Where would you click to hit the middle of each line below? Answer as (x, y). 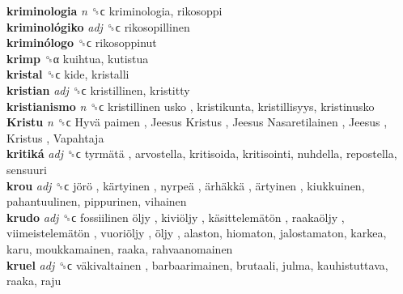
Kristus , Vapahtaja (55, 137)
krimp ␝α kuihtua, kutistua (78, 58)
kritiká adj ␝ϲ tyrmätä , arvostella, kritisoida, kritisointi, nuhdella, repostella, (202, 153)
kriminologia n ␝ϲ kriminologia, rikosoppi (115, 11)
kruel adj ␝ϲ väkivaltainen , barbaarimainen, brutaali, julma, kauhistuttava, (197, 264)
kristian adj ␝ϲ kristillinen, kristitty (98, 89)
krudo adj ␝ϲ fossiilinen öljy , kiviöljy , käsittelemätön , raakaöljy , (176, 217)
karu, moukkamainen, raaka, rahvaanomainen (120, 248)
